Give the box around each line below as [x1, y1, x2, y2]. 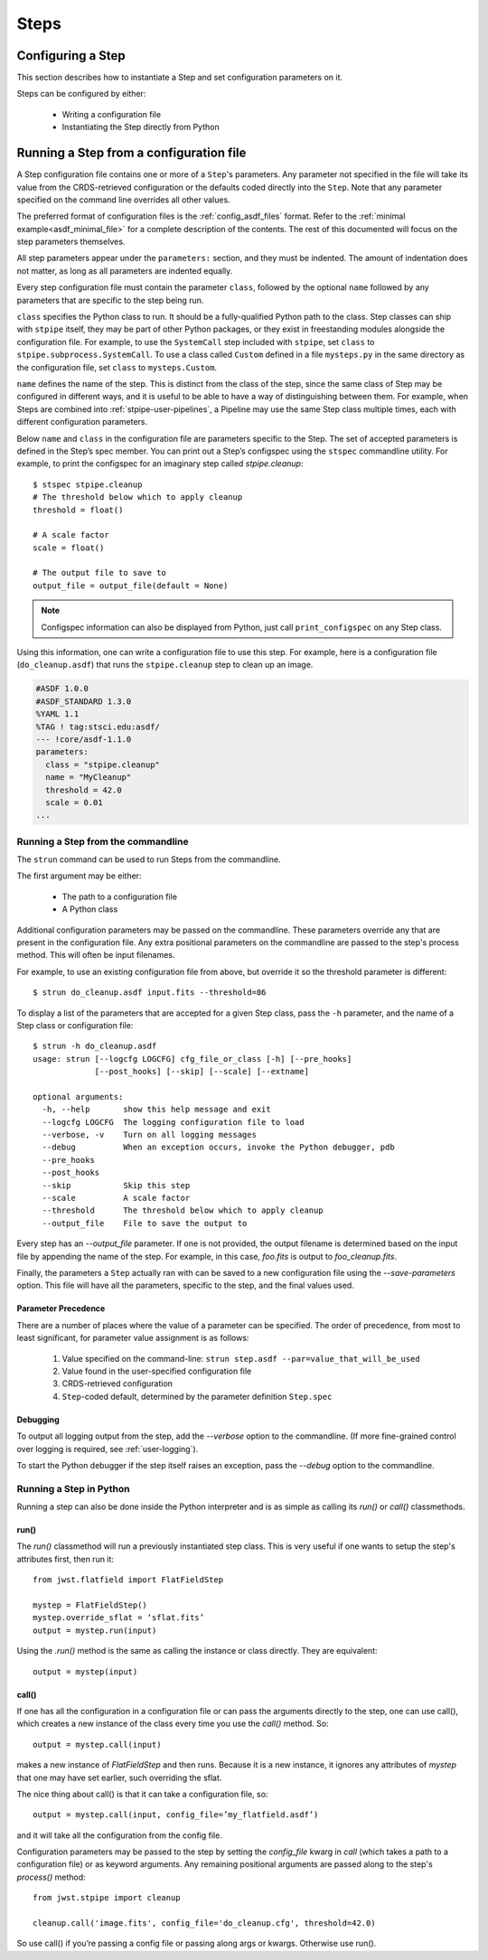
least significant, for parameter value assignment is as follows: [16, 1333, 249, 1344]
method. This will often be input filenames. [16, 950, 175, 961]
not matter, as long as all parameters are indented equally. [16, 265, 233, 276]
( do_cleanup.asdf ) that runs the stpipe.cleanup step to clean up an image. [16, 660, 314, 671]
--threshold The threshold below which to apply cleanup [42, 1205, 324, 1215]
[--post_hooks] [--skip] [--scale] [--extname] [94, 1066, 309, 1077]
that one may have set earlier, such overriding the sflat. [16, 1772, 222, 1783]
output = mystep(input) [33, 1666, 138, 1676]
